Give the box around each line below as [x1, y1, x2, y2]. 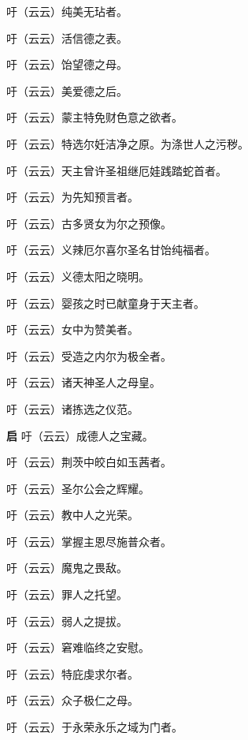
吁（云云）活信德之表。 [6, 29, 128, 46]
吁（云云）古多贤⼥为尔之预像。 [6, 215, 172, 231]
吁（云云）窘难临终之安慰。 [6, 639, 150, 656]
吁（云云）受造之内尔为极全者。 [6, 347, 172, 364]
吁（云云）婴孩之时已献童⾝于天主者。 [6, 294, 205, 311]
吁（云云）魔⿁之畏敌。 [6, 559, 128, 576]
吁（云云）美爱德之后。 [6, 82, 128, 99]
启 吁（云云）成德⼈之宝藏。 [6, 427, 154, 443]
